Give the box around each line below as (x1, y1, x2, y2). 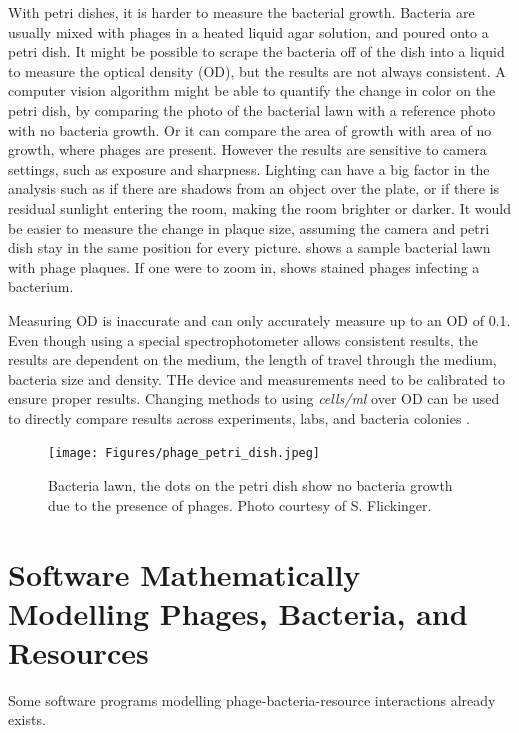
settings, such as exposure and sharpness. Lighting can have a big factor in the (8, 158, 490, 179)
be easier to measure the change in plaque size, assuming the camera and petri (8, 217, 490, 238)
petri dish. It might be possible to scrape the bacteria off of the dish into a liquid (8, 41, 505, 62)
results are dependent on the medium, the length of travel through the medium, (8, 349, 497, 370)
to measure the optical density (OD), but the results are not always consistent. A (8, 60, 506, 81)
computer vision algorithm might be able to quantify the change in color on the (8, 80, 496, 101)
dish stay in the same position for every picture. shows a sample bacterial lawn (8, 237, 491, 258)
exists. (8, 709, 46, 730)
